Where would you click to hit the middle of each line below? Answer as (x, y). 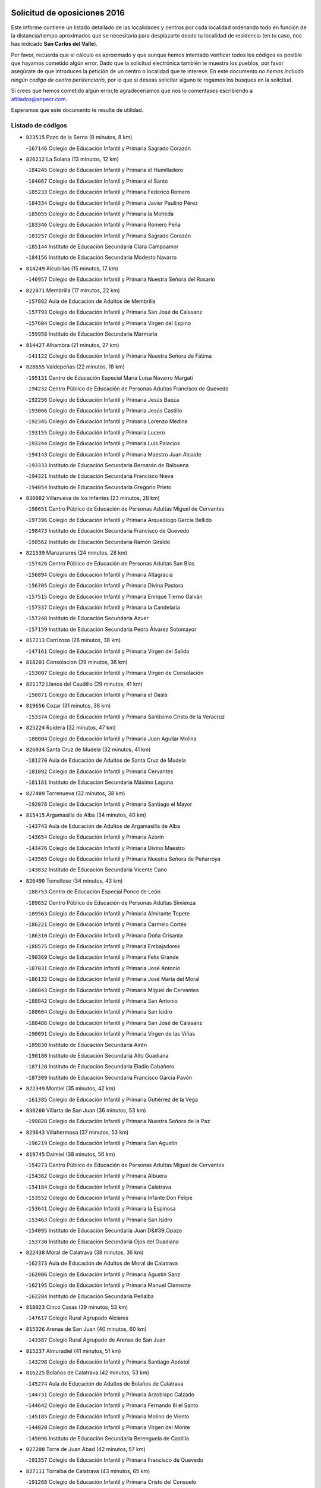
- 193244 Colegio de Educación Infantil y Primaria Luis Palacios (103, 443)
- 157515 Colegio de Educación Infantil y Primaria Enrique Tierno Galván (114, 596)
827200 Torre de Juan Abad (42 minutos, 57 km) (86, 1449)
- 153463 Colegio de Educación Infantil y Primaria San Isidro (99, 1220)
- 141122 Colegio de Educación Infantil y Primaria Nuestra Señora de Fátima (119, 356)
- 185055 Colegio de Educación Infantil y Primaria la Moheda (100, 214)
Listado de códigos (39, 125)
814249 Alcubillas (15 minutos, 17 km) (72, 268)
